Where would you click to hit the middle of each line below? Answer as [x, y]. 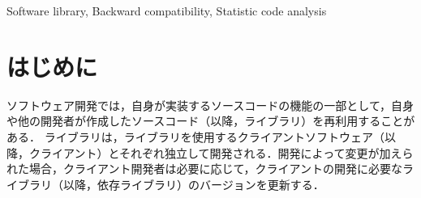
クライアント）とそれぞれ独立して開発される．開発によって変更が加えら [221, 152]
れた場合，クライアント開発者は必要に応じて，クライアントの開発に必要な [204, 169]
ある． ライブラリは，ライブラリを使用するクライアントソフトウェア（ [196, 136]
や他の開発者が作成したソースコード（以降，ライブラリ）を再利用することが [211, 121]
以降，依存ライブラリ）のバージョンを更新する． [193, 184]
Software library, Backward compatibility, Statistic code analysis [167, 11]
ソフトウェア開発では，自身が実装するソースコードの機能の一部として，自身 [210, 105]
